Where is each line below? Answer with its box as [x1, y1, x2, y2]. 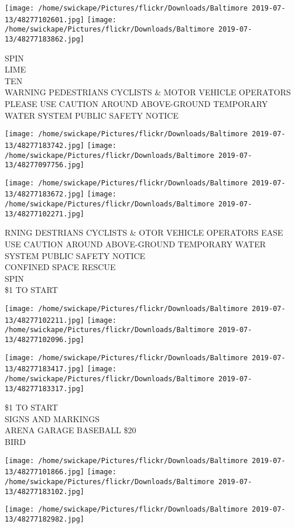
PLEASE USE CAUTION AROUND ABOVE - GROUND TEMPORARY [5, 98, 268, 109]
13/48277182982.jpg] [5, 515, 85, 523]
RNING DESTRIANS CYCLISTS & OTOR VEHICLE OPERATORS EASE [5, 226, 283, 239]
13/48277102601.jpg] [5, 15, 85, 24]
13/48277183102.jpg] [5, 487, 85, 496]
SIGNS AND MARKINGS [5, 412, 100, 425]
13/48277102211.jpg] [5, 316, 85, 325]
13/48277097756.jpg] [5, 161, 85, 170]
